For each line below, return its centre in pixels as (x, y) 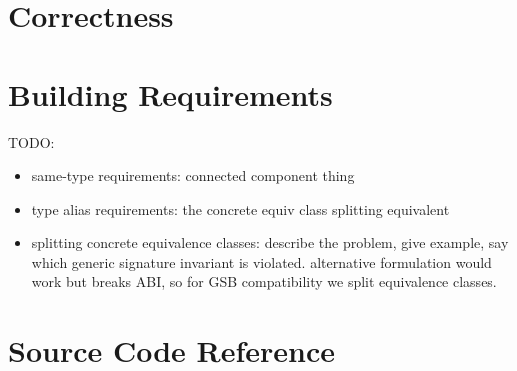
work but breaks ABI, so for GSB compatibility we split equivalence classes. (264, 281)
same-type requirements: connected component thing (193, 175)
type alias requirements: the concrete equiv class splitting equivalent (240, 208)
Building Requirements (170, 93)
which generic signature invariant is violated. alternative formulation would (261, 261)
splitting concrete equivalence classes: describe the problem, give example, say (270, 242)
